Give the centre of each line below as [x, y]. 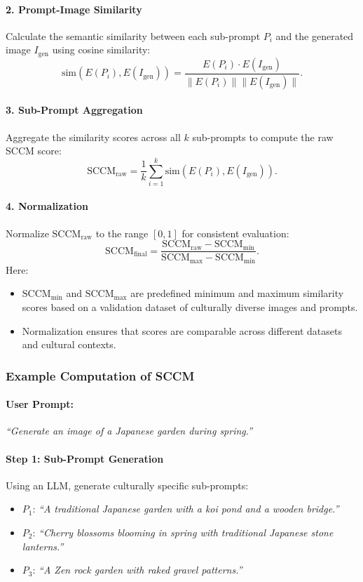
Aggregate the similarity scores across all [93, 137]
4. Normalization [47, 206]
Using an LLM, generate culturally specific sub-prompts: [127, 485]
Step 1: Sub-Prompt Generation [85, 458]
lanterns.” [43, 546]
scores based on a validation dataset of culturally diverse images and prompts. [190, 306]
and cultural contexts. [69, 344]
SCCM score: [34, 151]
